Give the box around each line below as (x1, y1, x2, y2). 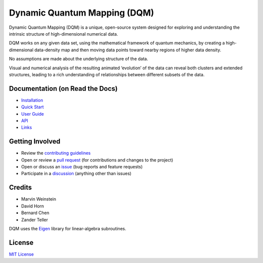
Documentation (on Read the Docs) (9, 84, 118, 93)
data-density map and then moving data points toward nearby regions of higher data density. (34, 47, 222, 53)
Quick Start (21, 104, 44, 110)
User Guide (21, 111, 44, 117)
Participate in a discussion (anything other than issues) (21, 171, 131, 177)
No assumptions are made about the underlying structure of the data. (9, 56, 149, 62)
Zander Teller (21, 217, 48, 223)
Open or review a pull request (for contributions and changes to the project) (21, 157, 173, 163)
